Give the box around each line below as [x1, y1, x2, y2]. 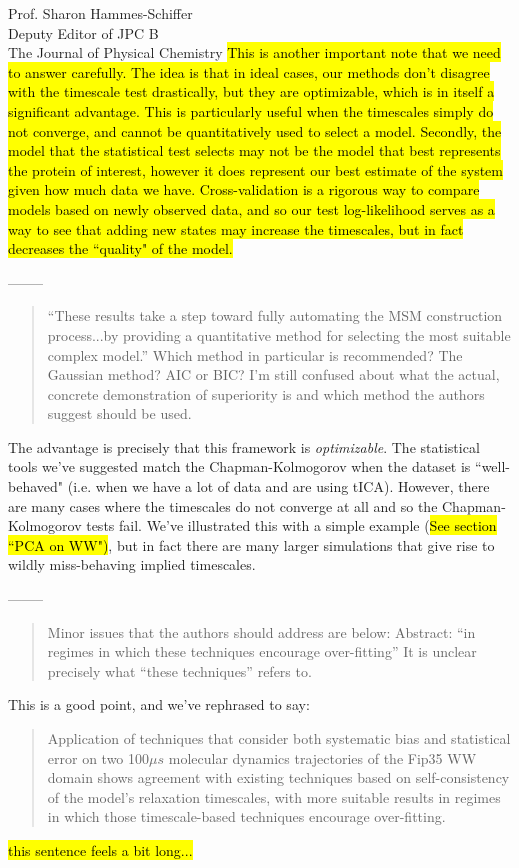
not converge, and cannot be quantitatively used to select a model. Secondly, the [8, 120, 502, 141]
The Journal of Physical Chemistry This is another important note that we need [8, 42, 501, 63]
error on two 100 [47, 747, 150, 768]
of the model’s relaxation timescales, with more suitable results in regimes [47, 786, 501, 807]
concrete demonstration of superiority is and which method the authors [47, 383, 485, 404]
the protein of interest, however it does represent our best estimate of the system [8, 159, 503, 180]
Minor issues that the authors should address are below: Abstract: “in [47, 621, 476, 642]
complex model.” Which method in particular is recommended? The [47, 344, 463, 365]
